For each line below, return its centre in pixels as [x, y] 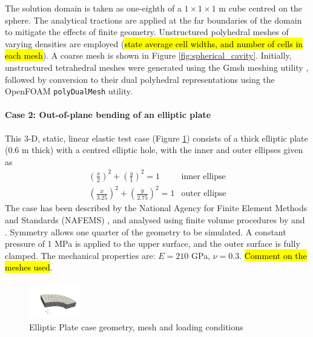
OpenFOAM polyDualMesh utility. [69, 91]
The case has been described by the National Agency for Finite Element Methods [156, 208]
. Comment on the [273, 255]
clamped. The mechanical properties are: [80, 255]
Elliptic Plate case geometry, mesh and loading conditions [136, 326]
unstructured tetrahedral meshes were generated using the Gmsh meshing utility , [157, 67]
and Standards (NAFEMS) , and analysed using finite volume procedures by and [155, 220]
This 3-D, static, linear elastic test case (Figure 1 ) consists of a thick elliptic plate [156, 138]
